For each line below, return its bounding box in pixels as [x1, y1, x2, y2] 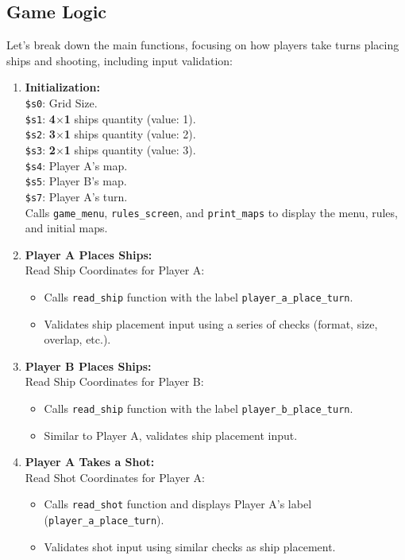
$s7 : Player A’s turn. [25, 188, 128, 204]
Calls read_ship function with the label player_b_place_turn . [44, 400, 353, 417]
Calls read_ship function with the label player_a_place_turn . [44, 289, 353, 305]
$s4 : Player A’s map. [25, 157, 128, 173]
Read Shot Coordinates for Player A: [25, 469, 205, 485]
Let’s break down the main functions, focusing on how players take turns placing [6, 37, 399, 53]
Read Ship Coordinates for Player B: [25, 373, 204, 390]
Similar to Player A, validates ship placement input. [44, 426, 298, 443]
